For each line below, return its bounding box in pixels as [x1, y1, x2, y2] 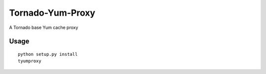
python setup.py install [18, 51, 78, 57]
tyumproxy [18, 58, 41, 64]
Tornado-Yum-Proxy [9, 7, 96, 18]
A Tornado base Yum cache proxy [9, 25, 78, 30]
